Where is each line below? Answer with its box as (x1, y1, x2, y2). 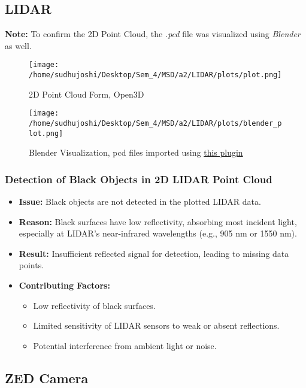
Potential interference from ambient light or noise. (33, 339, 217, 351)
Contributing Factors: (19, 279, 110, 292)
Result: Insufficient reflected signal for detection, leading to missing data (19, 247, 289, 259)
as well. (5, 39, 32, 51)
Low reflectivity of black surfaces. (33, 299, 156, 311)
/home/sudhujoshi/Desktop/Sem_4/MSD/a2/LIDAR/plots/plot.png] (29, 71, 282, 80)
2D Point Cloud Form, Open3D (29, 87, 144, 100)
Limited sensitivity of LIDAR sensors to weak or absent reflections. (33, 319, 280, 332)
